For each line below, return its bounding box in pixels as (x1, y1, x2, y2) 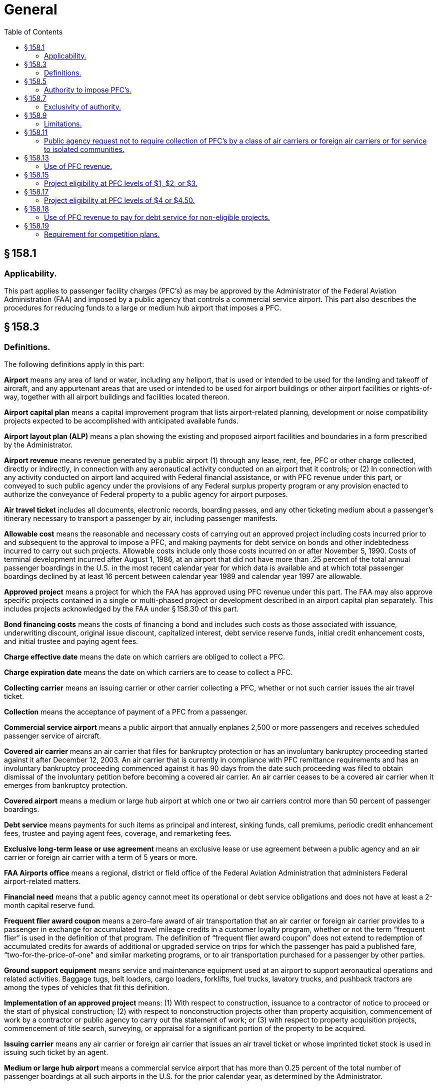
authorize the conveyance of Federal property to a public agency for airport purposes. (4, 490, 288, 499)
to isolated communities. (44, 144, 124, 153)
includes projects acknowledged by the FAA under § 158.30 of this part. (4, 604, 239, 613)
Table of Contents (4, 27, 63, 36)
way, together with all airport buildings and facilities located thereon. (4, 392, 229, 401)
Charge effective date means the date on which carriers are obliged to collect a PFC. (4, 652, 285, 661)
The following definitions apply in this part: (4, 360, 144, 369)
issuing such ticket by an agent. (4, 1048, 108, 1057)
